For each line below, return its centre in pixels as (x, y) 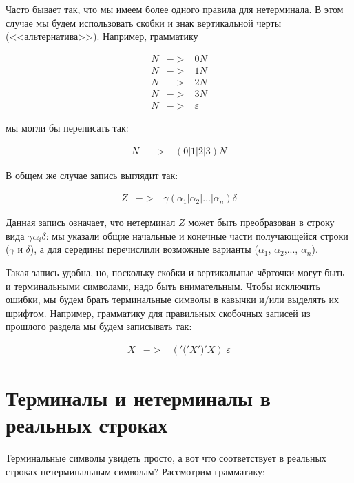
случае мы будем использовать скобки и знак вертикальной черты (144, 22)
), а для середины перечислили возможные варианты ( (144, 249)
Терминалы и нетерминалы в (138, 398)
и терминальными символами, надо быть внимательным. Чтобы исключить (163, 286)
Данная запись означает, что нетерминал (91, 222)
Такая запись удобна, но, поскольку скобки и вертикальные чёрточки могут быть (175, 272)
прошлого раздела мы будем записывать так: (99, 326)
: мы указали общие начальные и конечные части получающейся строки (197, 235)
